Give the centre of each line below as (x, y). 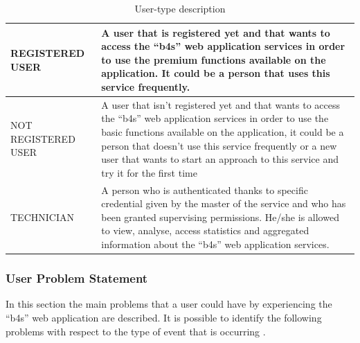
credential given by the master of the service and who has (224, 203)
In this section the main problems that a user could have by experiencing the (169, 304)
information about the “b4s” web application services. (215, 244)
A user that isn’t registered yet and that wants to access (220, 104)
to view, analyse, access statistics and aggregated (205, 230)
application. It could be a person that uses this (216, 73)
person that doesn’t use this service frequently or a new (219, 145)
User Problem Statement (77, 278)
